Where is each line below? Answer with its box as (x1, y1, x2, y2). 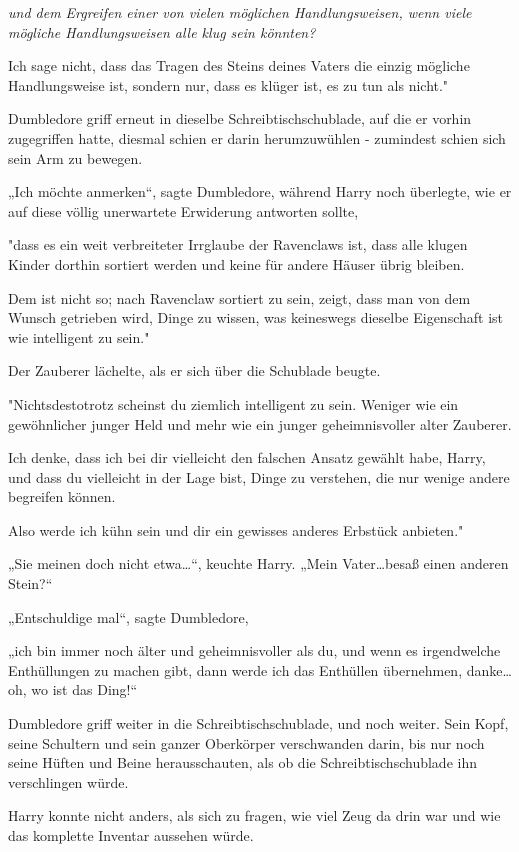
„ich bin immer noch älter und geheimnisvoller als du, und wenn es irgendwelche (8, 640, 501, 661)
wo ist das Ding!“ (31, 679, 138, 700)
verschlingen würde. (8, 771, 129, 792)
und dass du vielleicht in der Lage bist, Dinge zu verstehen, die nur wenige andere (8, 466, 510, 487)
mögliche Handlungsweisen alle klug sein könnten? (8, 21, 316, 42)
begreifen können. (8, 486, 116, 507)
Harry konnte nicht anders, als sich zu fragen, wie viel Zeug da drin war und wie (8, 805, 501, 826)
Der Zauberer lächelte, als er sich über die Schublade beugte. (8, 360, 381, 381)
